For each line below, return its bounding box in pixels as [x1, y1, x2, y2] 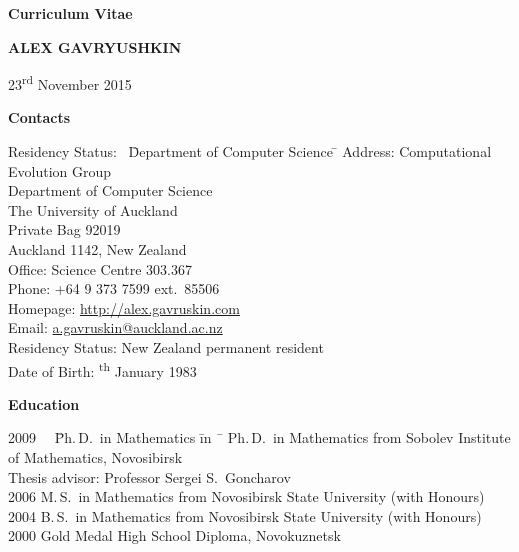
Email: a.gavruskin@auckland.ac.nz [8, 317, 223, 338]
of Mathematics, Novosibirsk [8, 447, 183, 467]
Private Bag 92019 [8, 219, 121, 240]
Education [8, 393, 80, 414]
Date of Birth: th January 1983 [8, 357, 197, 381]
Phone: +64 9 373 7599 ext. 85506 [8, 278, 220, 299]
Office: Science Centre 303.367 [8, 258, 192, 279]
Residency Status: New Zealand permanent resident [8, 336, 324, 357]
